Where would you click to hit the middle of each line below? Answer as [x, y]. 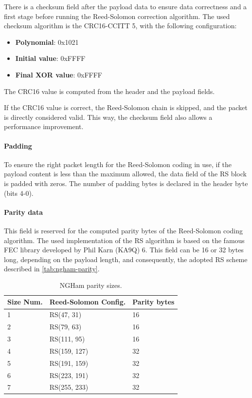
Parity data [24, 212]
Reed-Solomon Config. [88, 302]
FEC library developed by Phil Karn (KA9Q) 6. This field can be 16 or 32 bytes [124, 250]
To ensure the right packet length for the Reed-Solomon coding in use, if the [118, 164]
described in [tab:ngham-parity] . [52, 269]
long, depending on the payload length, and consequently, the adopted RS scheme [126, 259]
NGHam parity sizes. [91, 285]
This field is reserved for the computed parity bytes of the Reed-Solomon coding [124, 230]
